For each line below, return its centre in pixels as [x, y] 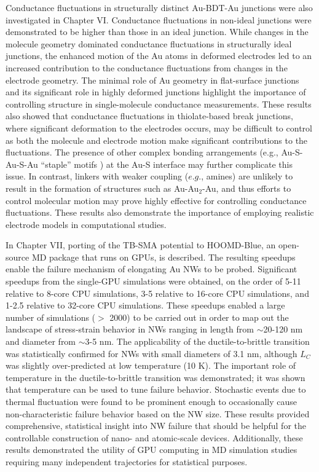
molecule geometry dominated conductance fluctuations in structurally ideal [149, 43]
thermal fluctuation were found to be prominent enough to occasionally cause [151, 401]
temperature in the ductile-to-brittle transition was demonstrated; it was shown [156, 377]
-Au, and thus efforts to [247, 188]
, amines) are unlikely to [247, 176]
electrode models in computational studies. [86, 224]
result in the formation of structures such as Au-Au [102, 188]
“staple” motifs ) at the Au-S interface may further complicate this [167, 164]
